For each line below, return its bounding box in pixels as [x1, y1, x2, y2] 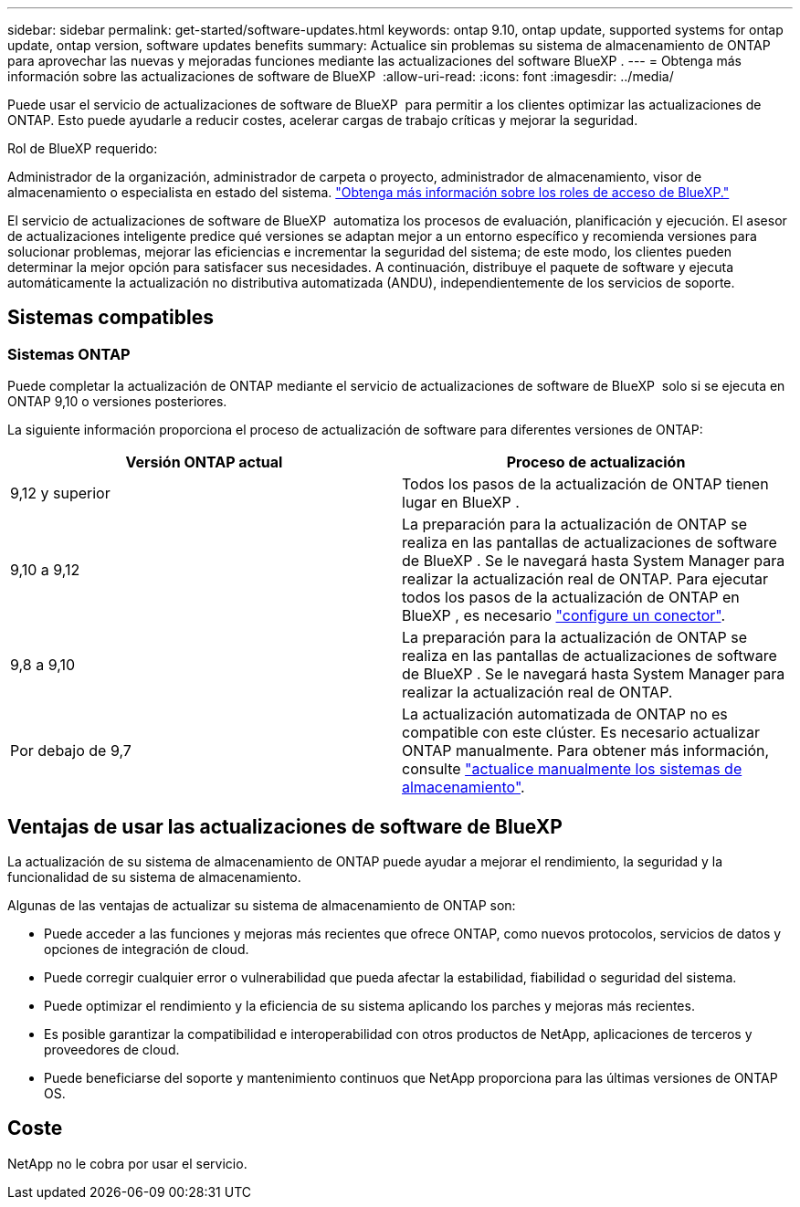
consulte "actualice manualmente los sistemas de [402, 760, 742, 779]
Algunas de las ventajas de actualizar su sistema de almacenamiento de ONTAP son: [7, 897, 516, 914]
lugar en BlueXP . [402, 493, 520, 512]
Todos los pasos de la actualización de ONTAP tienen [402, 475, 769, 494]
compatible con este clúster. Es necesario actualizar [402, 723, 760, 742]
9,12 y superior [10, 484, 111, 503]
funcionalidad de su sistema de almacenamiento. [7, 869, 301, 886]
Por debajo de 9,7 [10, 741, 132, 761]
